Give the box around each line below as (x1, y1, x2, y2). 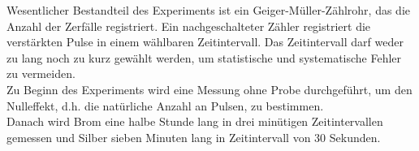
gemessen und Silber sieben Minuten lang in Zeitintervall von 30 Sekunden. (6, 128, 381, 145)
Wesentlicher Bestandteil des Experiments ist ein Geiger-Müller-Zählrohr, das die (6, 2, 411, 18)
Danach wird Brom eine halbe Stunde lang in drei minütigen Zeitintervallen (6, 113, 383, 130)
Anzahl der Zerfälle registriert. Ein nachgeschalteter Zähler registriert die (6, 17, 371, 34)
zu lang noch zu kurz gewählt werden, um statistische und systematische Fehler (6, 49, 402, 66)
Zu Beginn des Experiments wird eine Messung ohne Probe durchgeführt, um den (6, 80, 413, 97)
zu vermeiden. (6, 65, 76, 82)
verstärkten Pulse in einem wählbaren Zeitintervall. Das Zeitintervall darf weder (6, 33, 404, 50)
